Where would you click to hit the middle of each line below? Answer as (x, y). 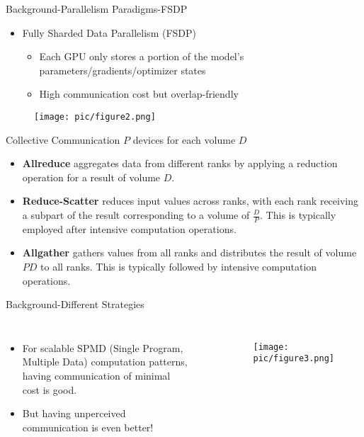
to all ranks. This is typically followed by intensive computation (179, 267)
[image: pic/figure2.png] (95, 117)
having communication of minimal (96, 375)
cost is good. (50, 389)
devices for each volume (184, 139)
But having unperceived (74, 413)
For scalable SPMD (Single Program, (103, 347)
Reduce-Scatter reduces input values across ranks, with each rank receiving (190, 201)
